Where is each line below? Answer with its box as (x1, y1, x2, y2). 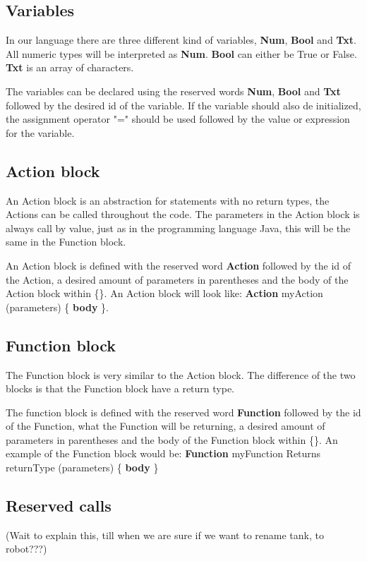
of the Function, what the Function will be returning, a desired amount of (6, 418, 325, 433)
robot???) (6, 541, 47, 556)
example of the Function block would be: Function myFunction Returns (6, 446, 321, 461)
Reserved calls (6, 495, 112, 517)
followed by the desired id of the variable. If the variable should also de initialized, (6, 97, 361, 112)
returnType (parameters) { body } (6, 460, 159, 475)
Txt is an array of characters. (6, 60, 134, 75)
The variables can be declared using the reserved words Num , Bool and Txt (6, 83, 341, 98)
